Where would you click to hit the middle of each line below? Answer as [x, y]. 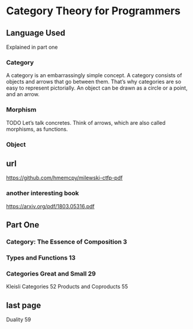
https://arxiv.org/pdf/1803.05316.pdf [50, 206]
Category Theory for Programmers [93, 11]
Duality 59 [19, 319]
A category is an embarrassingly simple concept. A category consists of [94, 75]
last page [24, 305]
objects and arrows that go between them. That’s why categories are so [94, 82]
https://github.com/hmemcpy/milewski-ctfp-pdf [65, 178]
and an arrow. [23, 94]
